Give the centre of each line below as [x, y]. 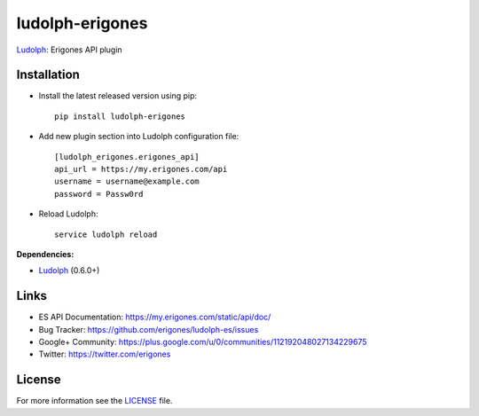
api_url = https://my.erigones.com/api [141, 169]
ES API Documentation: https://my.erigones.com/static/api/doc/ [155, 317]
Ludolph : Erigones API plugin [70, 50]
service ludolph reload [106, 234]
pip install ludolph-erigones [120, 116]
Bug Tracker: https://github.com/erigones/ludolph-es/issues [149, 329]
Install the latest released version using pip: [118, 96]
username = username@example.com [127, 181]
